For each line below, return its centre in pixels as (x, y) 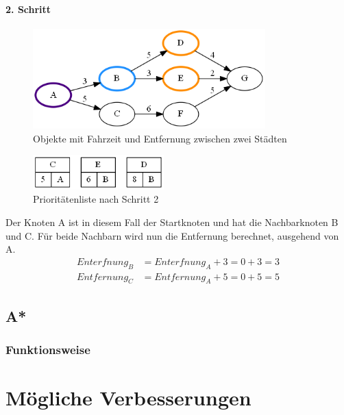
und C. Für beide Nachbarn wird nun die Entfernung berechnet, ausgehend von (172, 235)
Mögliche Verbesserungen (128, 398)
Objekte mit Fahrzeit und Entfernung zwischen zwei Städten (160, 138)
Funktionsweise (48, 350)
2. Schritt (28, 9)
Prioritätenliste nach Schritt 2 (96, 199)
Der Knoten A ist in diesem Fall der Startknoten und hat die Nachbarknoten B (172, 222)
